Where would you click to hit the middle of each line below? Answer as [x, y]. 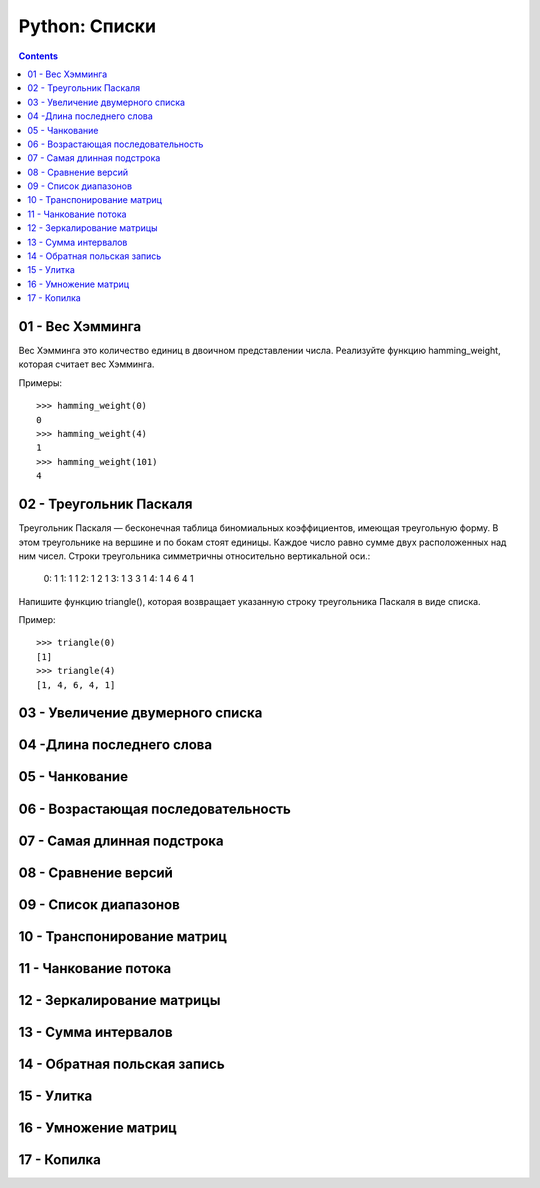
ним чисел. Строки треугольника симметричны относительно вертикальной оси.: [194, 556]
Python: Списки [87, 26]
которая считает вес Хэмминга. [86, 364]
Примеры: [40, 382]
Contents [38, 56]
